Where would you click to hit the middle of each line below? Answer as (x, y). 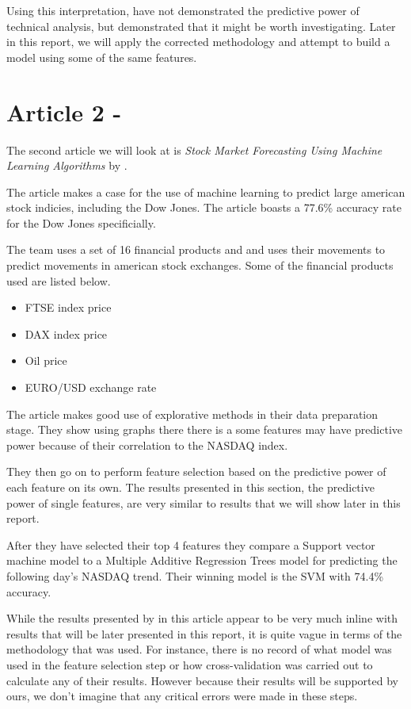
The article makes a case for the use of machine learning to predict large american (206, 192)
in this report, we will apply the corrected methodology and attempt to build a (198, 42)
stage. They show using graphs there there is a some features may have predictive (204, 429)
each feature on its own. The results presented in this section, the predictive (190, 487)
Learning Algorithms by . (67, 165)
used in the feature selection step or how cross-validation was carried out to (190, 664)
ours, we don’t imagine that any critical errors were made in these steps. (182, 696)
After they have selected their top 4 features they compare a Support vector (191, 544)
